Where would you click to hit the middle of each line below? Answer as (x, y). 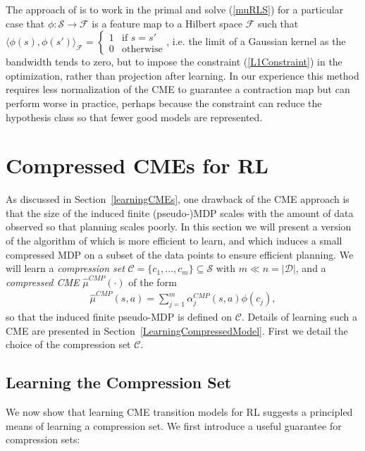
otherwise (142, 50)
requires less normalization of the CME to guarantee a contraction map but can (178, 89)
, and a (311, 268)
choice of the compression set (68, 344)
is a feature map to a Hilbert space (167, 23)
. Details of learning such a (299, 316)
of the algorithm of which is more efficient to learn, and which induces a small (174, 241)
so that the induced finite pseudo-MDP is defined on (119, 316)
